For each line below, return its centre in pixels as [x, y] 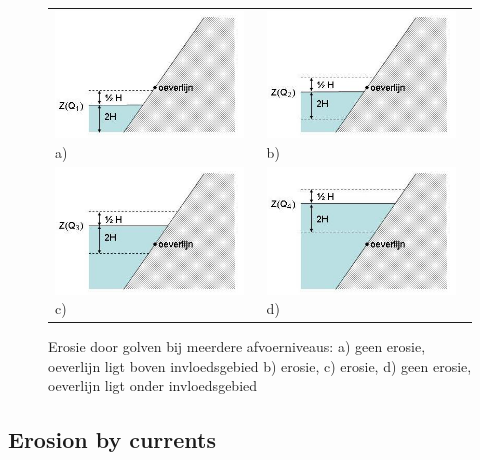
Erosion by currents [112, 439]
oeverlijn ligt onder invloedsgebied [153, 385]
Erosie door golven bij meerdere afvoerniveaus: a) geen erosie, [237, 346]
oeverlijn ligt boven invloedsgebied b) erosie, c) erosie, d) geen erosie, [260, 365]
